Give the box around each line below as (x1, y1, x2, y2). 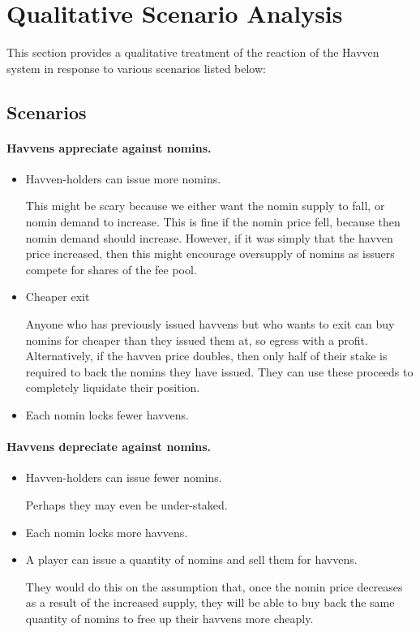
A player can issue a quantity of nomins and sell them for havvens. (25, 551, 358, 568)
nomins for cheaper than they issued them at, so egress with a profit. (25, 331, 368, 348)
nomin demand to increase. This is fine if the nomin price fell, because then (25, 213, 401, 230)
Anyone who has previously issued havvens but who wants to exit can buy (25, 316, 395, 333)
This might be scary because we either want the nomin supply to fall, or (25, 197, 385, 214)
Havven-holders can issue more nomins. (25, 170, 221, 187)
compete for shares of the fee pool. (25, 260, 197, 277)
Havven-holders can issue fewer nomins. (25, 469, 222, 486)
